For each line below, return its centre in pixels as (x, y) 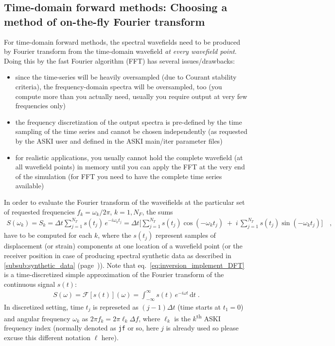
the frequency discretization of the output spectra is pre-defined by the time (129, 122)
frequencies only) (40, 106)
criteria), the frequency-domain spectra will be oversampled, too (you (119, 86)
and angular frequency (37, 318)
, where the (115, 235)
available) (30, 186)
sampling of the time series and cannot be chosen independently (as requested (131, 131)
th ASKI (208, 318)
